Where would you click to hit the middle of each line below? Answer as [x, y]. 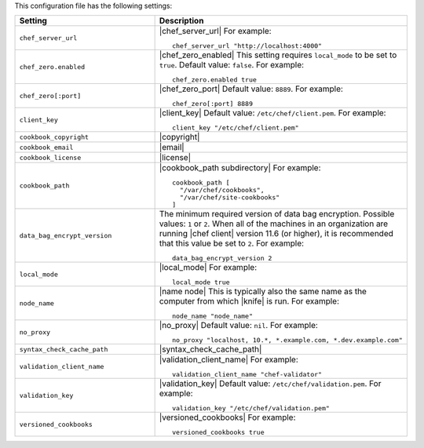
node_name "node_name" [212, 317]
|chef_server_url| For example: [215, 31]
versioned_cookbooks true [218, 433]
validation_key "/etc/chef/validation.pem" [250, 408]
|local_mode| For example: [208, 268]
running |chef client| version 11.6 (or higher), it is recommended [276, 234]
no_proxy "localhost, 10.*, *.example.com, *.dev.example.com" [287, 340]
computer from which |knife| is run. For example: [249, 301]
